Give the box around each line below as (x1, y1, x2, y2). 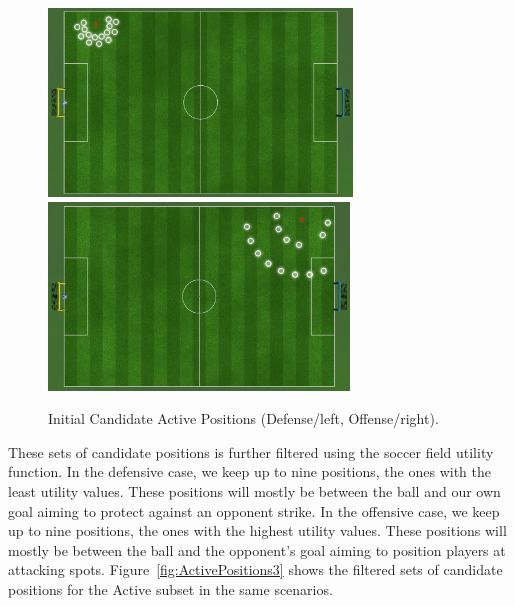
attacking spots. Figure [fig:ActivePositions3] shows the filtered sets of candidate (8, 559, 503, 580)
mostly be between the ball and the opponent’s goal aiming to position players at (8, 539, 506, 560)
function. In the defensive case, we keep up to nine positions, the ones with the (8, 461, 491, 482)
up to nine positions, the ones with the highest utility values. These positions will (8, 520, 507, 541)
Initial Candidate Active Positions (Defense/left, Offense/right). (48, 408, 439, 429)
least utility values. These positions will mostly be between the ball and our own (8, 480, 501, 501)
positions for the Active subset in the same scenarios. (8, 578, 333, 599)
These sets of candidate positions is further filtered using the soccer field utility (8, 441, 494, 462)
